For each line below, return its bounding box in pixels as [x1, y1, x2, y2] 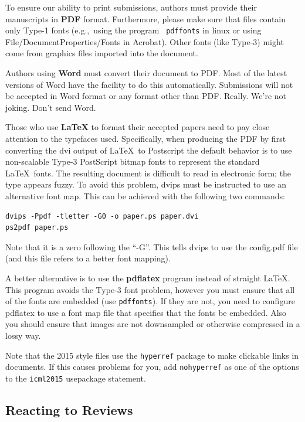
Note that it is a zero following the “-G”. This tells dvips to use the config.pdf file [5, 240, 298, 253]
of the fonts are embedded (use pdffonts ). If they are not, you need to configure [5, 295, 295, 307]
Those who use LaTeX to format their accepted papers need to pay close [5, 121, 270, 133]
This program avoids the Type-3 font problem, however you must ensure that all [5, 283, 295, 295]
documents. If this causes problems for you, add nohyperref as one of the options [5, 360, 299, 373]
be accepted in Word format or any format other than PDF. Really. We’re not [5, 90, 286, 102]
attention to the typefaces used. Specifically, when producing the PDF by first [5, 132, 286, 144]
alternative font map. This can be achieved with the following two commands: [5, 189, 285, 202]
